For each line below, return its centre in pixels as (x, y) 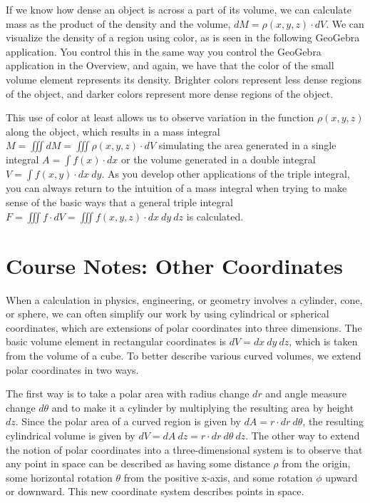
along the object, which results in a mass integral (113, 131)
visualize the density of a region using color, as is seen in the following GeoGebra (183, 37)
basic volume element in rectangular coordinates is (116, 341)
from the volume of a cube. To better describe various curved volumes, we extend (184, 356)
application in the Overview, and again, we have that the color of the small (170, 65)
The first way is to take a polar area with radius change (128, 393)
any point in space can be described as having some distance (138, 463)
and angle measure (306, 393)
